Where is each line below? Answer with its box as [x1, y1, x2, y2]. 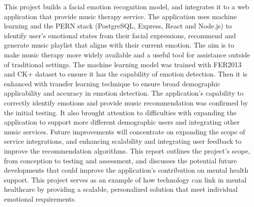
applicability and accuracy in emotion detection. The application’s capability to [4, 88, 244, 98]
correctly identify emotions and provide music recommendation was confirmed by [4, 97, 248, 107]
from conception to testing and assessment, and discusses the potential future [4, 155, 237, 165]
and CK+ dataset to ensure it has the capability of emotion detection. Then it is [4, 69, 248, 79]
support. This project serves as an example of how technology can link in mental [4, 174, 247, 184]
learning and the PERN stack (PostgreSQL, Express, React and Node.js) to [4, 21, 232, 31]
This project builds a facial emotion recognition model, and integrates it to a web [4, 1, 249, 11]
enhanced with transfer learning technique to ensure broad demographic [4, 78, 221, 88]
